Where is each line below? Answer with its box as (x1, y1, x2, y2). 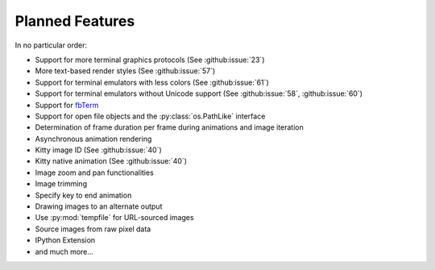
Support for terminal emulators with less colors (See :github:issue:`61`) (35, 77, 269, 87)
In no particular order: (14, 40, 88, 50)
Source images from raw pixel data (35, 224, 151, 234)
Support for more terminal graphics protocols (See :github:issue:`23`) (35, 55, 265, 64)
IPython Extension (35, 235, 96, 245)
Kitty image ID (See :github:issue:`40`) (35, 145, 163, 155)
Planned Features (14, 12, 135, 30)
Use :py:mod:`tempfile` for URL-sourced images (35, 213, 194, 222)
